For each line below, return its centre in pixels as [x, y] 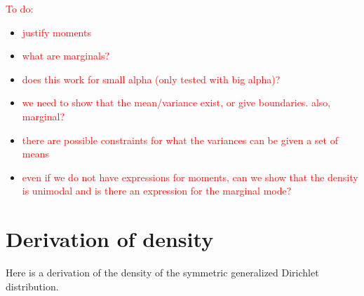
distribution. [32, 286]
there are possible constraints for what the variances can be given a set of [180, 140]
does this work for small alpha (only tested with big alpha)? [151, 79]
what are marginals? [66, 56]
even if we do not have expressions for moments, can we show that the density [190, 177]
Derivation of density [110, 239]
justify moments [56, 32]
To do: [20, 8]
